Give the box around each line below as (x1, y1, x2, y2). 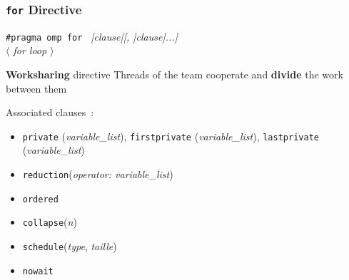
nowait (22, 266, 54, 276)
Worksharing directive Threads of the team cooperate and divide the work (6, 67, 343, 82)
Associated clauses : (6, 105, 94, 120)
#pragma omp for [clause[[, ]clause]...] (6, 28, 178, 43)
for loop (13, 43, 47, 58)
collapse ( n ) (22, 214, 77, 229)
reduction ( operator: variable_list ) (22, 167, 173, 182)
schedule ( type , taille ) (22, 239, 117, 254)
